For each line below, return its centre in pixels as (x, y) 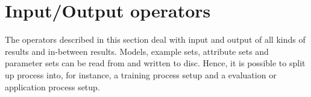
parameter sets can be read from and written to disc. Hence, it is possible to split (155, 63)
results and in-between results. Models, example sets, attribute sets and (137, 51)
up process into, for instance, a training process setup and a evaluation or (141, 74)
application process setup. (52, 86)
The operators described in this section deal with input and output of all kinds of (155, 39)
